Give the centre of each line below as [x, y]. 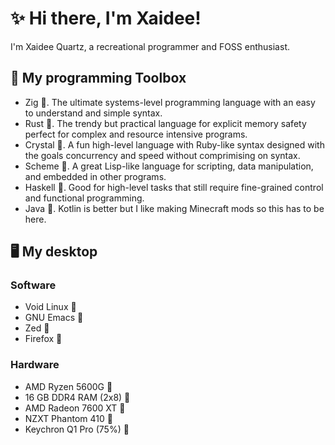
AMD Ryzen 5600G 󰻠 [68, 386]
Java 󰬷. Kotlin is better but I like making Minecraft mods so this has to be [174, 208]
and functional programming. [84, 198]
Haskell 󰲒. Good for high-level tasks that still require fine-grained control [174, 187]
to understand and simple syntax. [93, 113]
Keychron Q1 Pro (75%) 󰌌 [77, 429]
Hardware [35, 365]
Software [33, 285]
